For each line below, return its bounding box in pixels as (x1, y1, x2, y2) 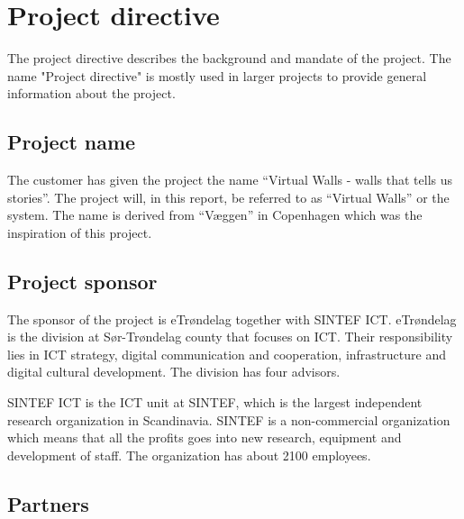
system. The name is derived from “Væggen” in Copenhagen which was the (7, 205, 423, 224)
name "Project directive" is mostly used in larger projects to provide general (7, 66, 427, 85)
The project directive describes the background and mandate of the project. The (7, 49, 451, 68)
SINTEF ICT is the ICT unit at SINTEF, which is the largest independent (7, 393, 423, 412)
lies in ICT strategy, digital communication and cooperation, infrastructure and (7, 344, 446, 363)
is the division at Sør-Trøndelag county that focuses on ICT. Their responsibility (7, 327, 453, 346)
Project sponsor (7, 267, 158, 295)
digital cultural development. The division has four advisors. (7, 362, 341, 381)
